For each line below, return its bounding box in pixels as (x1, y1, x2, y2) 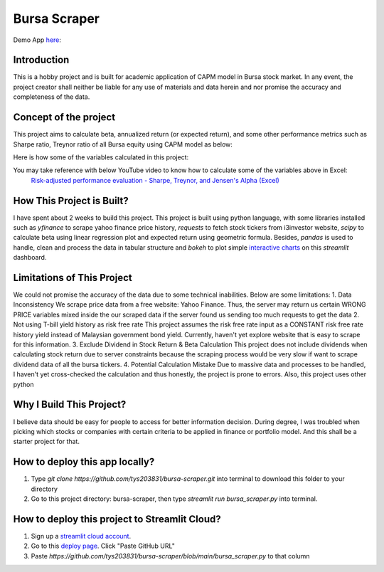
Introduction (13, 54, 70, 66)
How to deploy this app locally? (13, 456, 155, 468)
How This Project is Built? (13, 194, 129, 206)
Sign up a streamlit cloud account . (31, 531, 132, 540)
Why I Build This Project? (13, 398, 127, 411)
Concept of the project (13, 111, 116, 124)
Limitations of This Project (13, 271, 132, 284)
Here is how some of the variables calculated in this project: (13, 153, 189, 161)
